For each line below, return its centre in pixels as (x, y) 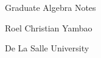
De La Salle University (47, 48)
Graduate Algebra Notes (50, 7)
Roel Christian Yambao (49, 27)
